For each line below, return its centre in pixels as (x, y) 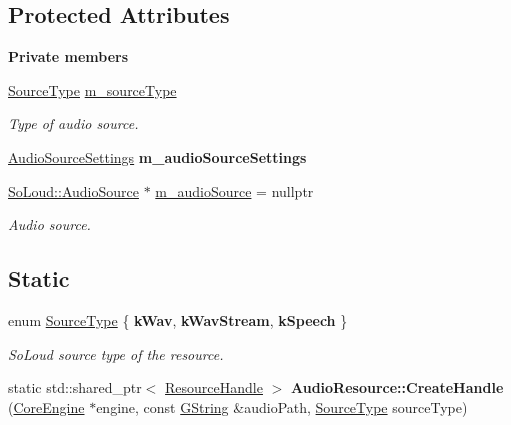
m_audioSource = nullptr (234, 190)
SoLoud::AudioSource (73, 190)
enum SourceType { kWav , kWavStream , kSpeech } (178, 319)
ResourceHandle (214, 387)
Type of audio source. (73, 123)
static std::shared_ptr (75, 387)
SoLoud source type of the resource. (116, 353)
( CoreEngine (46, 406)
